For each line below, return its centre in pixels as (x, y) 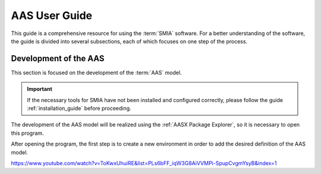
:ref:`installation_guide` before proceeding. (79, 108)
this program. (27, 133)
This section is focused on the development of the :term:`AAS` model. (96, 72)
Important (40, 89)
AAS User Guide (52, 15)
